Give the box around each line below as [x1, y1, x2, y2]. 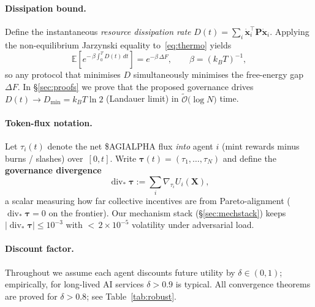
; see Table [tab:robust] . [86, 289, 176, 302]
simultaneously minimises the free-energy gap [133, 68, 304, 81]
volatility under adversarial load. [132, 218, 254, 231]
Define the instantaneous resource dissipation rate [5, 25, 191, 37]
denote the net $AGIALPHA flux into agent [47, 139, 213, 152]
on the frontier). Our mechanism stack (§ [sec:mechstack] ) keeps [48, 206, 286, 219]
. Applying [270, 25, 309, 37]
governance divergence [5, 164, 102, 176]
